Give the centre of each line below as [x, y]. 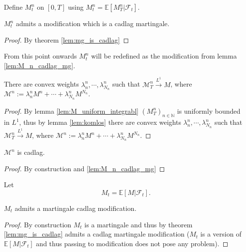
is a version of [221, 234]
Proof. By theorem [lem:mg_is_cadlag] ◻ [67, 39]
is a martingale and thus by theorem [138, 224]
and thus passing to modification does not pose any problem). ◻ [132, 243]
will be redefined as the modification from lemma [164, 56]
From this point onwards [40, 56]
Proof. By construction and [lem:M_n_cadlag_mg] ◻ [85, 168]
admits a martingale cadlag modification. [76, 208]
